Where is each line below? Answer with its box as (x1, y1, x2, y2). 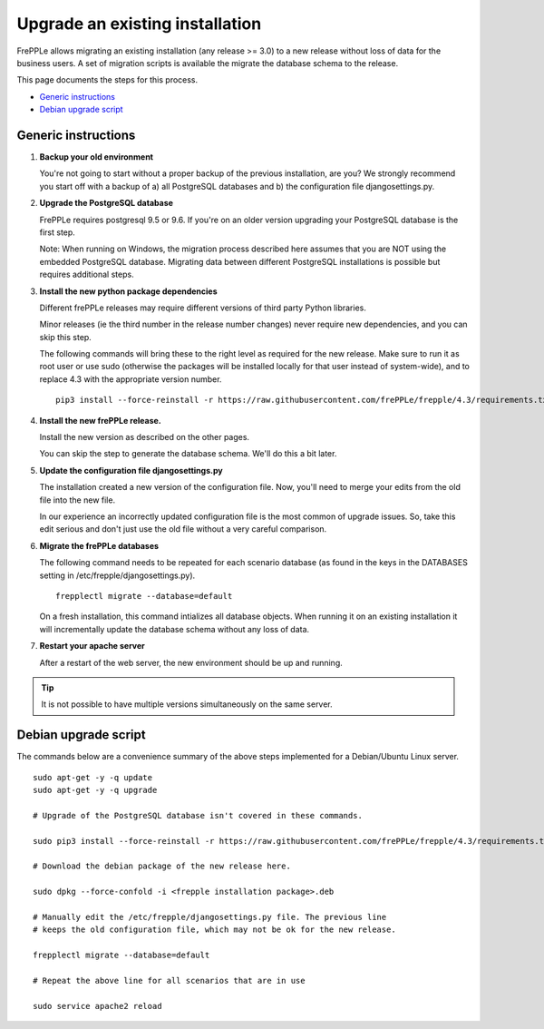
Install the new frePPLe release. (39, 415, 162, 426)
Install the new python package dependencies (39, 286, 218, 297)
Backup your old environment (39, 152, 154, 162)
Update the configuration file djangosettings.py (39, 465, 223, 475)
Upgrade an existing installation (16, 14, 262, 34)
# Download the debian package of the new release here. (33, 861, 292, 871)
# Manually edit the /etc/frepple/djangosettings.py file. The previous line (33, 912, 387, 922)
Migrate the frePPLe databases (39, 540, 159, 551)
